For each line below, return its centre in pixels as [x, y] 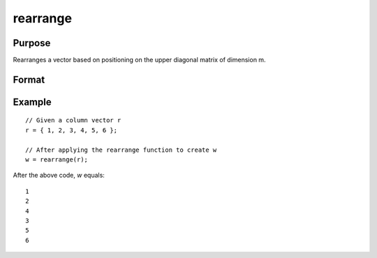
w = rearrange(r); [57, 160]
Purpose [32, 43]
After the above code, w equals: [59, 175]
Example [32, 102]
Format [29, 79]
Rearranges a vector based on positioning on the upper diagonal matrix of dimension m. [139, 60]
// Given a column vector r [73, 120]
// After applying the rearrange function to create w [121, 150]
